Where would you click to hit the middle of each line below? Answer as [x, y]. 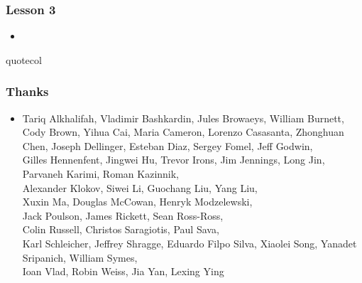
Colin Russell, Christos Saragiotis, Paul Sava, [121, 229]
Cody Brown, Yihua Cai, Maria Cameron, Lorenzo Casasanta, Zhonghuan [183, 132]
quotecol [24, 59]
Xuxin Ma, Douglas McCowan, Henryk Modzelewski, [137, 202]
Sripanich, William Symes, [80, 257]
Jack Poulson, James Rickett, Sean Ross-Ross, [123, 215]
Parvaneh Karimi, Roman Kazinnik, [101, 173]
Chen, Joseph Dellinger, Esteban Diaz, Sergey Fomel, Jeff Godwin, [168, 145]
